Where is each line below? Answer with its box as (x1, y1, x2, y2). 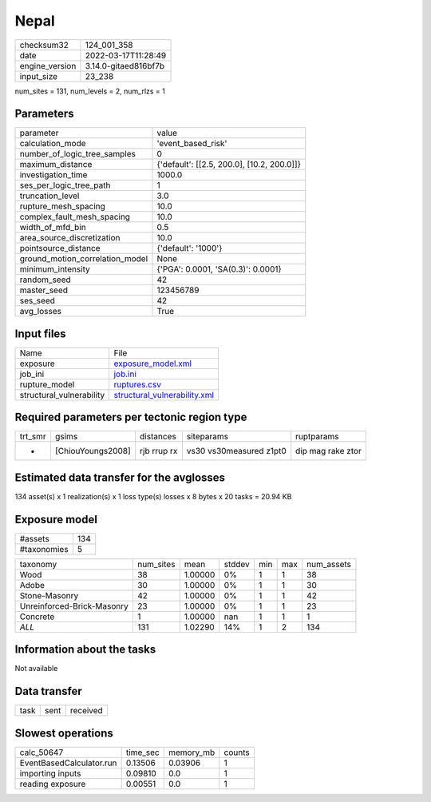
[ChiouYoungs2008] (54, 446, 131, 457)
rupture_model (19, 379, 75, 390)
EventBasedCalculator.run (19, 757, 117, 768)
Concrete (19, 611, 55, 622)
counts (223, 747, 251, 758)
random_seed (19, 274, 71, 285)
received (69, 705, 103, 717)
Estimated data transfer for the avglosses (14, 470, 226, 484)
